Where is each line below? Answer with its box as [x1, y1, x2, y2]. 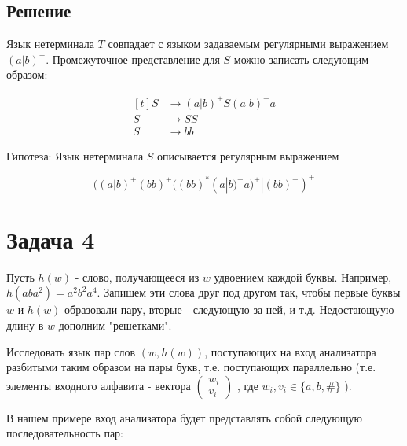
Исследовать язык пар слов [6, 343, 136, 359]
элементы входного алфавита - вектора [6, 377, 191, 393]
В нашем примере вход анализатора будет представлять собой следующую [6, 409, 363, 426]
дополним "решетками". [58, 316, 172, 333]
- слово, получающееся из [75, 268, 200, 285]
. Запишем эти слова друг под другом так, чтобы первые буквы [97, 284, 401, 300]
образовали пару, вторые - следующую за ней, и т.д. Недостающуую [64, 301, 394, 318]
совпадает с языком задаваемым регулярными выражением [108, 35, 389, 52]
